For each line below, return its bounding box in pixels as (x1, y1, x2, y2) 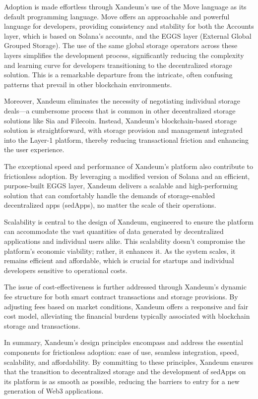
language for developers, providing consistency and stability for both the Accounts (4, 21, 254, 31)
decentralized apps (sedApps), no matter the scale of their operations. (4, 200, 216, 210)
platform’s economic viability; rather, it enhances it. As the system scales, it (4, 245, 236, 256)
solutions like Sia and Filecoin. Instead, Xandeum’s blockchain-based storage (4, 115, 237, 125)
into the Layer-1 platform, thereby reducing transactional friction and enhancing (4, 134, 249, 145)
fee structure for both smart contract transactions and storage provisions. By (4, 291, 238, 302)
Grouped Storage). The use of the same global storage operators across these (4, 40, 238, 51)
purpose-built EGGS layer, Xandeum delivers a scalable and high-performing (4, 180, 238, 191)
